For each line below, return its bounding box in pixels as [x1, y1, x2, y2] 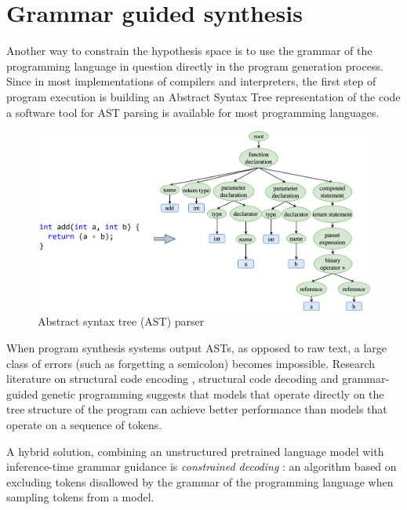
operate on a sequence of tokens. [6, 417, 162, 433]
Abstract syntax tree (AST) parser [38, 313, 205, 330]
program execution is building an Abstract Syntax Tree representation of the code [6, 88, 401, 104]
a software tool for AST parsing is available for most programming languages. [6, 104, 380, 120]
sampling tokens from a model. [6, 489, 154, 505]
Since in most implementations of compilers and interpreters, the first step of [6, 73, 376, 89]
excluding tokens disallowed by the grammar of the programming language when [6, 473, 394, 490]
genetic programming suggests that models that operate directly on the [42, 385, 384, 402]
